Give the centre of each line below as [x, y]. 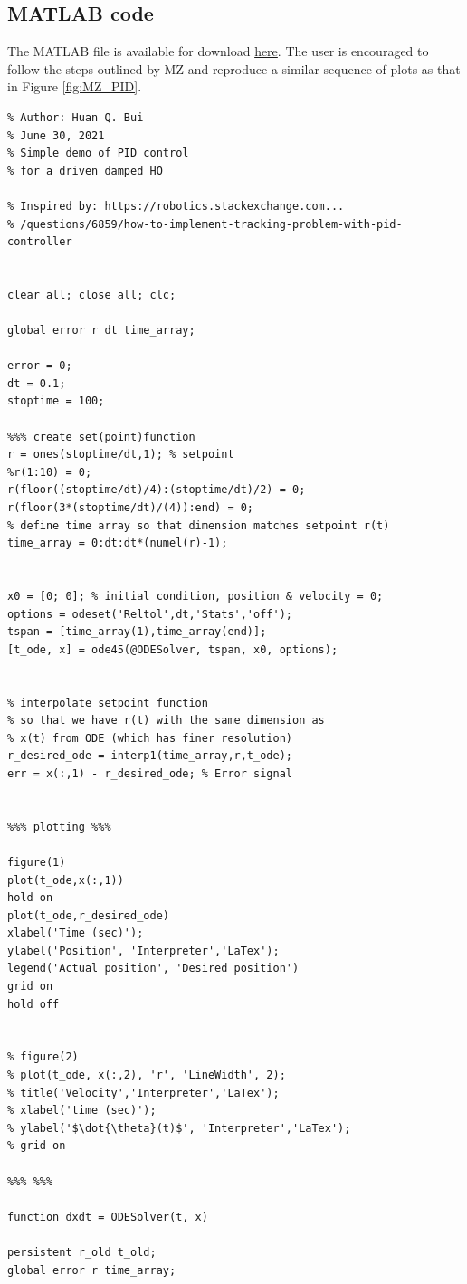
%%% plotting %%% [59, 827]
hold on [30, 898]
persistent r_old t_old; [82, 1252]
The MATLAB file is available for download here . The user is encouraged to [218, 51]
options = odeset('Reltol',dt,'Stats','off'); [150, 614]
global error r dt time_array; [101, 331]
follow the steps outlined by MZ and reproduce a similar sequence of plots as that [234, 68]
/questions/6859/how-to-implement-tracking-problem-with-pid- [211, 224]
